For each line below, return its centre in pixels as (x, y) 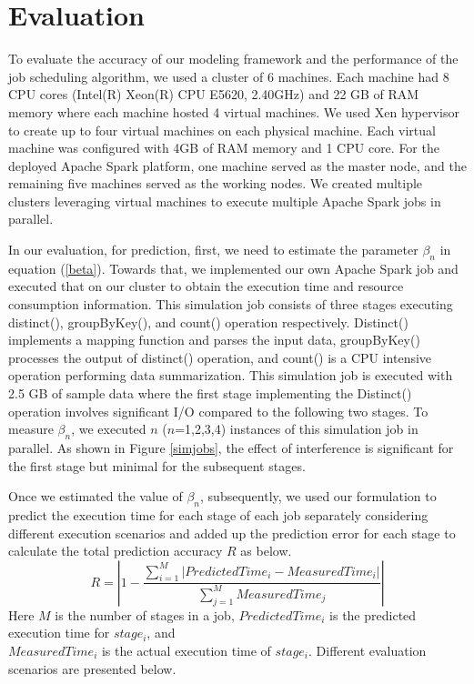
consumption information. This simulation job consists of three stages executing (231, 304)
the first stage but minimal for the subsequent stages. (157, 465)
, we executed (109, 429)
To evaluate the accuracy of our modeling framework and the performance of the (233, 59)
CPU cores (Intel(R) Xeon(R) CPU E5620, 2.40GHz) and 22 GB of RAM (214, 94)
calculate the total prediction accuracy (116, 551)
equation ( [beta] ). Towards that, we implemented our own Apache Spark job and (233, 268)
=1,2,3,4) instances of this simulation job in (297, 429)
